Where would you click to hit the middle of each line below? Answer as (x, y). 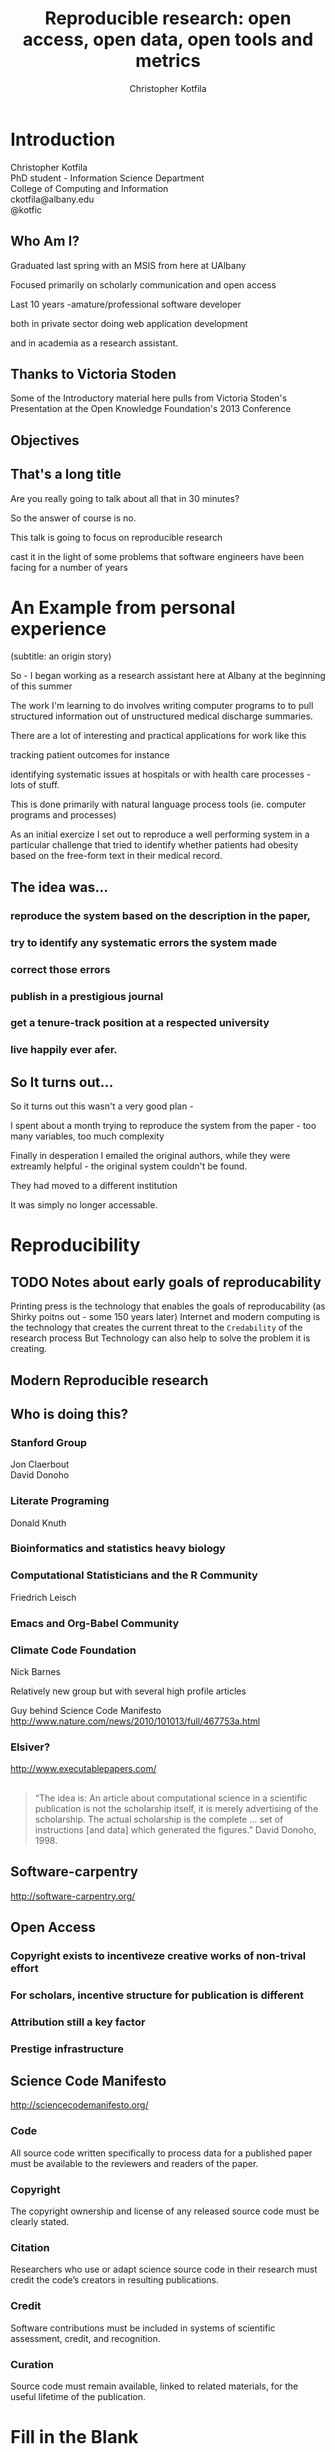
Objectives (45, 440)
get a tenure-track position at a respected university (140, 1023)
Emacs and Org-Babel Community (95, 1623)
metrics (168, 61)
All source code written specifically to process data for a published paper (161, 2153)
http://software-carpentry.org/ (73, 1896)
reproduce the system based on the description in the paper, (161, 915)
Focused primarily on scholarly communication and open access (143, 284)
